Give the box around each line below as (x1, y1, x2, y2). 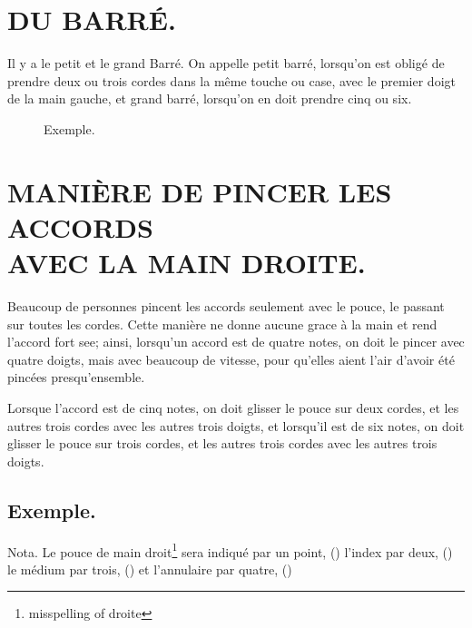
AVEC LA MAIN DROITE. (7, 244, 366, 281)
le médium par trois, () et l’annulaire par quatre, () (7, 559, 292, 578)
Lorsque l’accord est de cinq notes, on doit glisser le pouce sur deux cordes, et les (7, 397, 459, 417)
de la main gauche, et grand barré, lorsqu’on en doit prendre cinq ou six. (7, 89, 412, 108)
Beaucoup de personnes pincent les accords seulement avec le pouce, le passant (7, 297, 445, 315)
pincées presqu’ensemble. (7, 368, 145, 387)
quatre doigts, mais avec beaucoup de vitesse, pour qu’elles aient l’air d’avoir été (7, 349, 455, 368)
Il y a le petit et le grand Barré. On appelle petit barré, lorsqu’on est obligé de (7, 54, 445, 73)
